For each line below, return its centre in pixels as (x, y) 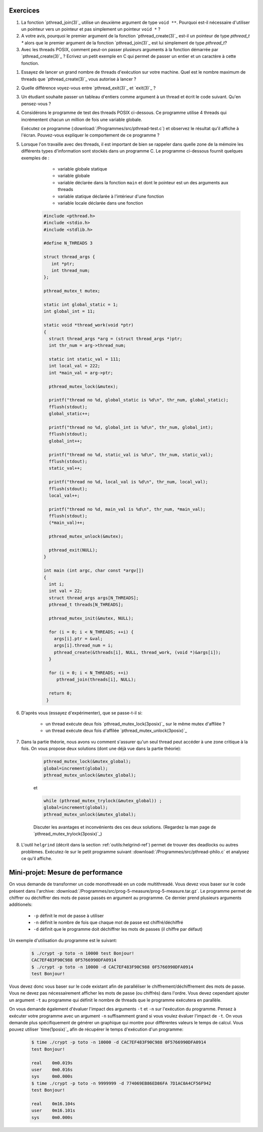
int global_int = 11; (69, 311)
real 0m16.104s (53, 1103)
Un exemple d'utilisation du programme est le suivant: (63, 940)
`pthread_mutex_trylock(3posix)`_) (68, 834)
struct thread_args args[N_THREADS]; (94, 598)
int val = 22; (66, 591)
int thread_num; (71, 270)
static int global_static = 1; (81, 304)
